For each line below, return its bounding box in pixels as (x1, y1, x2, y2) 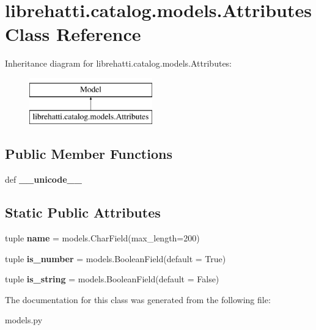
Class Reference (5, 21, 141, 46)
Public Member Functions (5, 144, 172, 163)
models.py (5, 313, 43, 326)
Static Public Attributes (5, 203, 161, 222)
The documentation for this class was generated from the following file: (5, 293, 271, 306)
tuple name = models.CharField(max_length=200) (5, 232, 200, 244)
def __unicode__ (5, 173, 82, 186)
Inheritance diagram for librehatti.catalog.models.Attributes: (5, 57, 232, 70)
